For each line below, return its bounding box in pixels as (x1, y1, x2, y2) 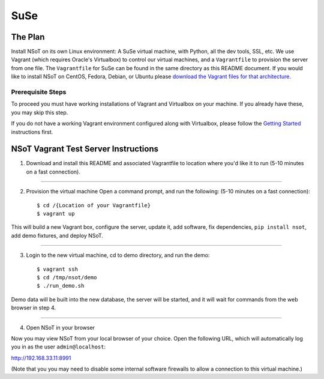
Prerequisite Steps (11, 88, 67, 96)
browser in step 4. (11, 304, 56, 312)
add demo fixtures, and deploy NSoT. (11, 232, 103, 239)
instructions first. (11, 128, 53, 135)
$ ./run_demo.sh (37, 282, 85, 290)
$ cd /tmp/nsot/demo (37, 274, 97, 280)
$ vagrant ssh (37, 265, 78, 273)
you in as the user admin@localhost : (11, 343, 106, 351)
